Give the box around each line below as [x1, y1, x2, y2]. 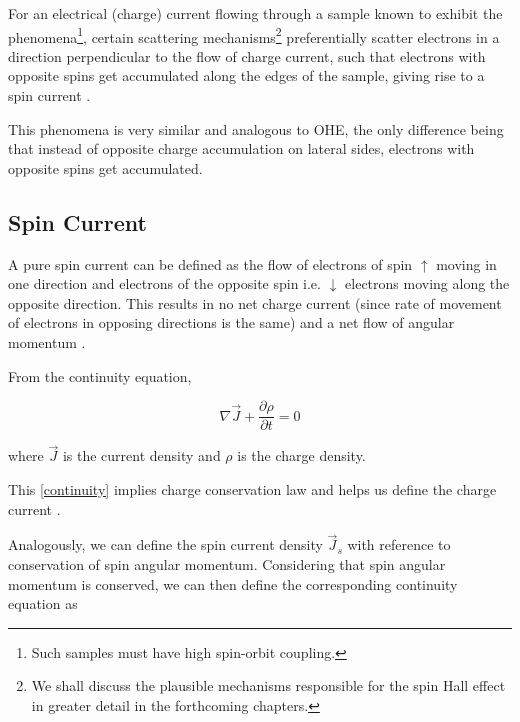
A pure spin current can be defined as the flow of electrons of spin [8, 253, 413, 274]
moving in [436, 253, 497, 274]
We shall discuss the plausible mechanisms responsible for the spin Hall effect [31, 675, 506, 696]
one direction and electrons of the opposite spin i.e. [8, 273, 321, 294]
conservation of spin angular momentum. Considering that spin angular [8, 554, 446, 575]
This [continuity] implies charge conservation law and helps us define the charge [8, 479, 497, 500]
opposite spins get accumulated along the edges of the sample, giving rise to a [8, 65, 485, 86]
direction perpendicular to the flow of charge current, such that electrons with [8, 45, 486, 66]
